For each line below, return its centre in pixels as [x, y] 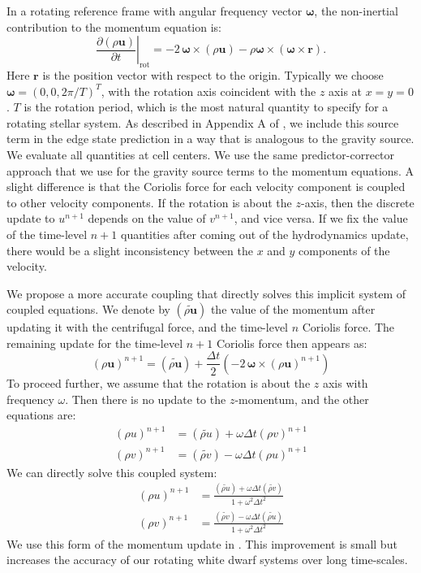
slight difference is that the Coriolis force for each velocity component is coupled [206, 187]
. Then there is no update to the [146, 399]
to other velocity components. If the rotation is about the [149, 202]
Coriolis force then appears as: [292, 343]
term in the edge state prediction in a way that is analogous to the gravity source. [210, 139]
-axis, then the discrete [357, 202]
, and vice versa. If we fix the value [321, 218]
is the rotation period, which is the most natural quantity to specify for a [206, 107]
